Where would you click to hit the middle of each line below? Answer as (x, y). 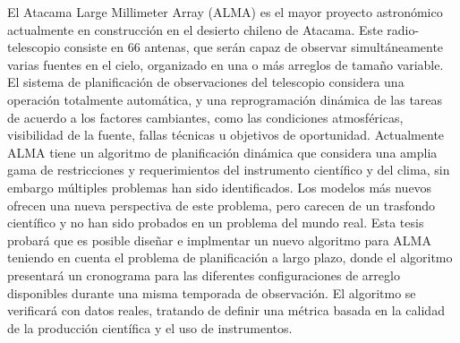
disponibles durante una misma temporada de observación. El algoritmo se (212, 292)
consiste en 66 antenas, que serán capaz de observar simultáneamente (254, 47)
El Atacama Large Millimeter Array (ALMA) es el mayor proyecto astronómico (225, 12)
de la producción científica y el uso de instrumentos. (150, 327)
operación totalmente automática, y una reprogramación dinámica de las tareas (225, 99)
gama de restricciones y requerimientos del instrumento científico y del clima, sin (229, 170)
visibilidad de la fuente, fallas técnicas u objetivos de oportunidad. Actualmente (226, 135)
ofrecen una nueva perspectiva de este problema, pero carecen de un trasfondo (221, 205)
